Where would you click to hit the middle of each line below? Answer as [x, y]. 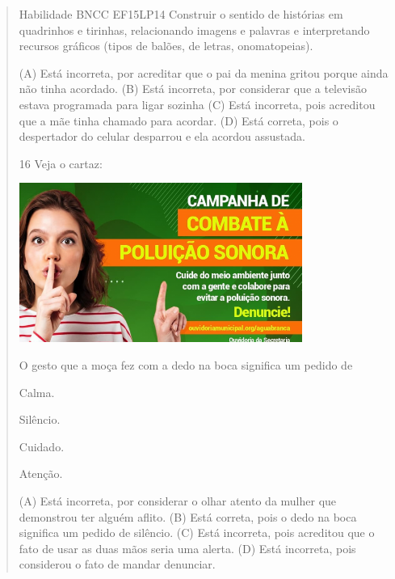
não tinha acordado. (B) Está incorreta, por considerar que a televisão [193, 89]
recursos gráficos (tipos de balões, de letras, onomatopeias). [166, 46]
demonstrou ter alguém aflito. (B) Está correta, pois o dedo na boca [188, 516]
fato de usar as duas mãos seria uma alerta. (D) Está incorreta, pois [187, 548]
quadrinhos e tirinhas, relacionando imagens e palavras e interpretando [194, 30]
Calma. [37, 392]
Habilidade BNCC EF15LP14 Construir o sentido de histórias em [181, 14]
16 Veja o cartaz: [61, 163]
